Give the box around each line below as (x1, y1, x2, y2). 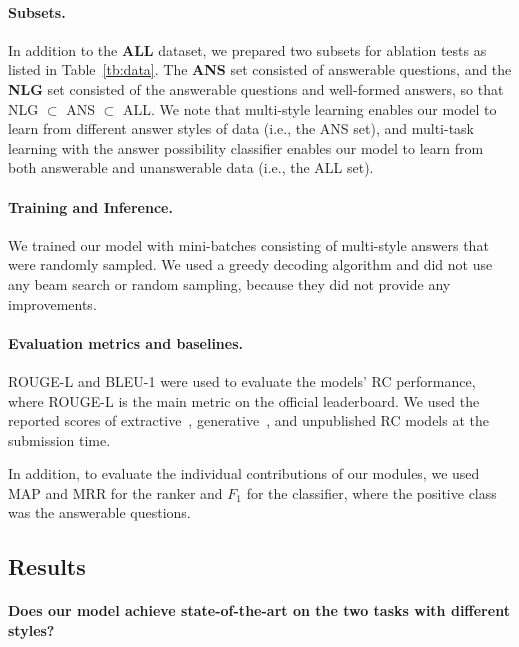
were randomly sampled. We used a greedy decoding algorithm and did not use (8, 254, 493, 275)
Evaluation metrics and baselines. (8, 332, 244, 353)
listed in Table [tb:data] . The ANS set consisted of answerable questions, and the (8, 59, 512, 80)
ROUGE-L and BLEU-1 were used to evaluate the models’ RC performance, (8, 370, 476, 391)
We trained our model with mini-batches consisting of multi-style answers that (8, 234, 489, 255)
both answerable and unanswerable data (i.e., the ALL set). (8, 157, 374, 178)
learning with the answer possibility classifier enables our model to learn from (8, 137, 484, 158)
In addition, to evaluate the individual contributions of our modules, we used (8, 463, 480, 484)
